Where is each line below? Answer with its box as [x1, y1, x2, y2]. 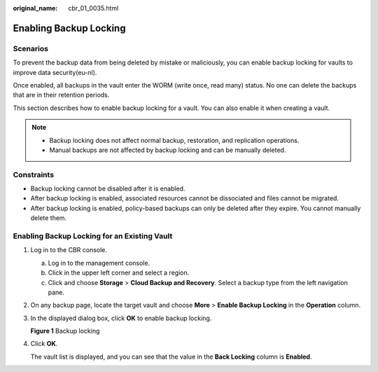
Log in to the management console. [48, 259, 150, 267]
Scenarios [13, 43, 49, 53]
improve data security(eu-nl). [13, 68, 97, 76]
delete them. [30, 214, 67, 222]
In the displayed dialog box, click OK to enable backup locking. [30, 314, 212, 322]
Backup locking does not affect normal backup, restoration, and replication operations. [49, 136, 300, 144]
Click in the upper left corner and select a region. [48, 268, 190, 277]
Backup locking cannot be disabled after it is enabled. [30, 184, 185, 193]
